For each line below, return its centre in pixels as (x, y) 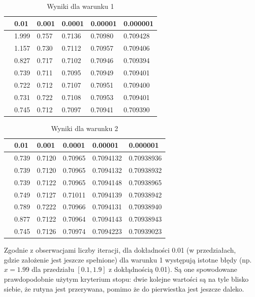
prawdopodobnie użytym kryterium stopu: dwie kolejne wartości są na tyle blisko (126, 279)
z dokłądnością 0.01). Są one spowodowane (173, 269)
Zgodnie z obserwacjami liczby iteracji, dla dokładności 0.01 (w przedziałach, (120, 250)
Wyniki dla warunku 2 (84, 128)
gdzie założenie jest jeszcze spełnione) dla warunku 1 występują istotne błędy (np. (128, 259)
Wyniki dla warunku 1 (80, 6)
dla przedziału (53, 269)
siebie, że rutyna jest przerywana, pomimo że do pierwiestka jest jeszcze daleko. (124, 288)
